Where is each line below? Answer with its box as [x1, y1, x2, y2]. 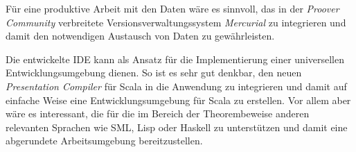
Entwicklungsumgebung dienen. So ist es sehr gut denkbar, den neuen [6, 65, 302, 80]
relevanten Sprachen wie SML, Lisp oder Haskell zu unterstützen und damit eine [6, 119, 348, 134]
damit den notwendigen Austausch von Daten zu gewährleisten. [6, 28, 275, 43]
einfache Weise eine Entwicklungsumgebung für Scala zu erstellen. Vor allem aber [6, 92, 351, 107]
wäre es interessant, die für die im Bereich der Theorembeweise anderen [6, 106, 310, 121]
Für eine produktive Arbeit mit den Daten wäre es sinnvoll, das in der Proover [6, 1, 339, 15]
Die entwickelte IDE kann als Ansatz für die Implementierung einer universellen [6, 51, 345, 66]
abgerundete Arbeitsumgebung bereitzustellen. [6, 133, 203, 148]
